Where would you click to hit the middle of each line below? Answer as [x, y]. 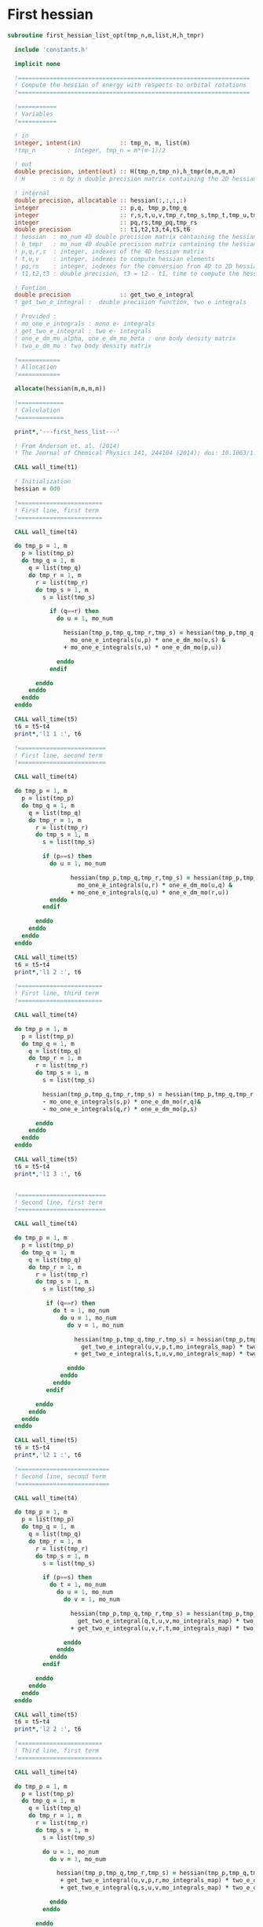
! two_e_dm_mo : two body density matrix [83, 346]
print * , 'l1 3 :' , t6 [48, 1174]
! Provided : [36, 317]
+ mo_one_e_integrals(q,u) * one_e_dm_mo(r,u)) [150, 892]
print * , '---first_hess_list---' [68, 431]
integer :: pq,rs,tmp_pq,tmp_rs [106, 222]
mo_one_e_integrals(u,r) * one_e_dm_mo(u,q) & [155, 885]
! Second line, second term [60, 1476]
